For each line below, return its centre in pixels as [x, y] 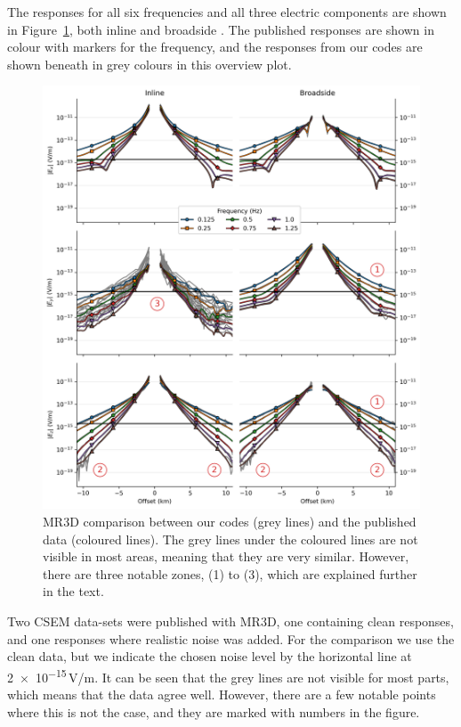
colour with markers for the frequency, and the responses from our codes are [215, 47]
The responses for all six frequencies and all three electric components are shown [227, 12]
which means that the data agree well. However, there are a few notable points [222, 694]
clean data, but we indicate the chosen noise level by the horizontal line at [210, 656]
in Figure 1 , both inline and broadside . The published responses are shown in [221, 29]
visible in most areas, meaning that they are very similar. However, [226, 556]
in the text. [73, 591]
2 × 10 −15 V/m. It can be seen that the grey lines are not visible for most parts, [228, 675]
